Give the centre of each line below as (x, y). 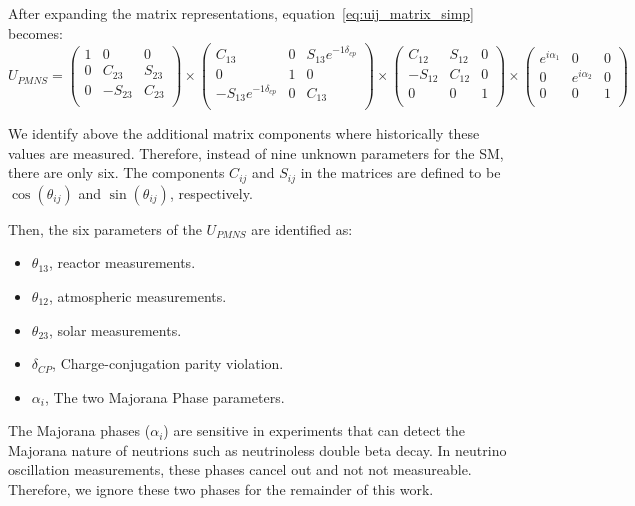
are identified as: (302, 228)
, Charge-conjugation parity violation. (168, 363)
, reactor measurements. (122, 262)
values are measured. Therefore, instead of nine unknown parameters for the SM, (256, 152)
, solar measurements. (115, 329)
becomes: (35, 32)
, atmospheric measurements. (137, 295)
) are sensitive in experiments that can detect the (314, 430)
